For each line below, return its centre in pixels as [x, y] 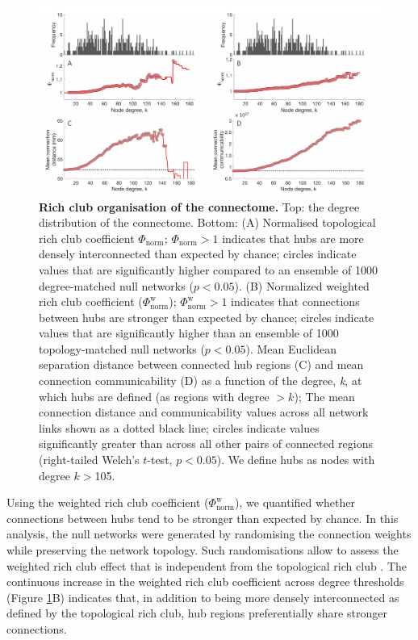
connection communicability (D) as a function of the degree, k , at [201, 381]
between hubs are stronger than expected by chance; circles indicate [207, 317]
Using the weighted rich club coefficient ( [108, 502]
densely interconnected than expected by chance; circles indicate [198, 254]
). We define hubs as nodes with [296, 460]
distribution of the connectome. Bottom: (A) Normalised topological [207, 222]
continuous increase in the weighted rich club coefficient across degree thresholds [205, 581]
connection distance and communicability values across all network [204, 412]
